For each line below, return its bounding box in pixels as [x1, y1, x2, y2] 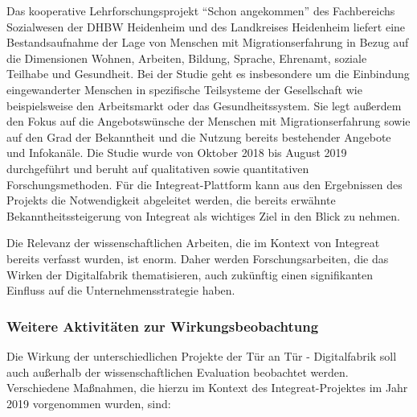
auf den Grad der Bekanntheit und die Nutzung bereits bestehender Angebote [6, 128, 391, 145]
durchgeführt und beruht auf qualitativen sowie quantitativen [6, 159, 309, 176]
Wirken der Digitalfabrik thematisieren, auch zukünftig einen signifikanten [6, 266, 373, 283]
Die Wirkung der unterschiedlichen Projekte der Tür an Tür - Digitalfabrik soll [6, 347, 397, 364]
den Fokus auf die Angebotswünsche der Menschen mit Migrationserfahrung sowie [6, 113, 411, 130]
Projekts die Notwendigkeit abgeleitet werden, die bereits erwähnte [6, 192, 336, 208]
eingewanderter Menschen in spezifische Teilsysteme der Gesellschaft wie [6, 81, 362, 97]
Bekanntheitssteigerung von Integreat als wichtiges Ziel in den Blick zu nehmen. [6, 207, 400, 224]
